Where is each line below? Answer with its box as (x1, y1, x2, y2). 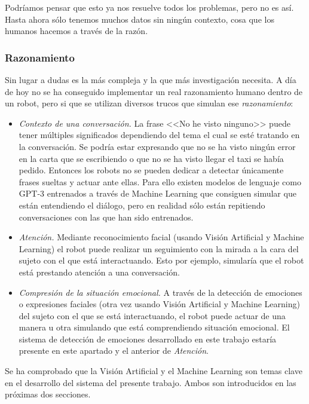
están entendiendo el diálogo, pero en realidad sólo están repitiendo (19, 198, 265, 211)
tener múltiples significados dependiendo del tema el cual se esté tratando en (19, 128, 300, 141)
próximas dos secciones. (5, 388, 91, 400)
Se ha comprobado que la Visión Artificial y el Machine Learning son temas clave (5, 365, 302, 377)
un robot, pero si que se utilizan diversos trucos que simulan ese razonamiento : (5, 97, 293, 109)
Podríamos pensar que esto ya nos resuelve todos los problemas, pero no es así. (5, 1, 294, 13)
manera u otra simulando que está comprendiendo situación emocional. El (19, 321, 290, 333)
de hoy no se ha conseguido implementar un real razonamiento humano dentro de (5, 85, 303, 97)
